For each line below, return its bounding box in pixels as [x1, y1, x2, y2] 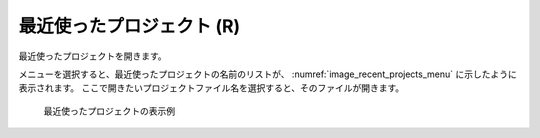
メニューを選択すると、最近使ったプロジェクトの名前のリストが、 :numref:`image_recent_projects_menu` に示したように [18, 68, 517, 80]
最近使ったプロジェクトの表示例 [43, 105, 175, 117]
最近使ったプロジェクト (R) [18, 15, 241, 37]
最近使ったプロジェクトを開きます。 [18, 50, 167, 62]
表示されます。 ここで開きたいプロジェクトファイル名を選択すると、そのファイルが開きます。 [18, 82, 405, 94]
